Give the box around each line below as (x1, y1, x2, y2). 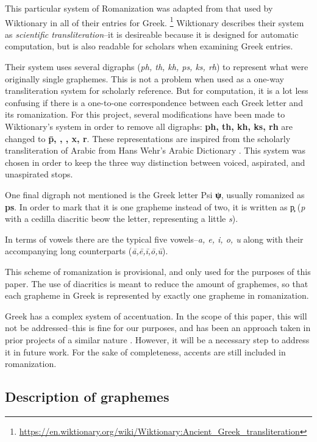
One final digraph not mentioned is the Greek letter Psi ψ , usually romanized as (5, 188, 305, 201)
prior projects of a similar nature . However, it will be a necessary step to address (5, 333, 310, 346)
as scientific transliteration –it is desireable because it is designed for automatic (5, 27, 299, 40)
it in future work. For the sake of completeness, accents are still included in (5, 345, 286, 358)
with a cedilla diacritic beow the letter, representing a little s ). (5, 212, 238, 225)
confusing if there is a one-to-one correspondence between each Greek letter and (5, 96, 303, 109)
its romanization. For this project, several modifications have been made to (5, 108, 285, 121)
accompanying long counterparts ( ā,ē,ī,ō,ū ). (5, 244, 168, 257)
